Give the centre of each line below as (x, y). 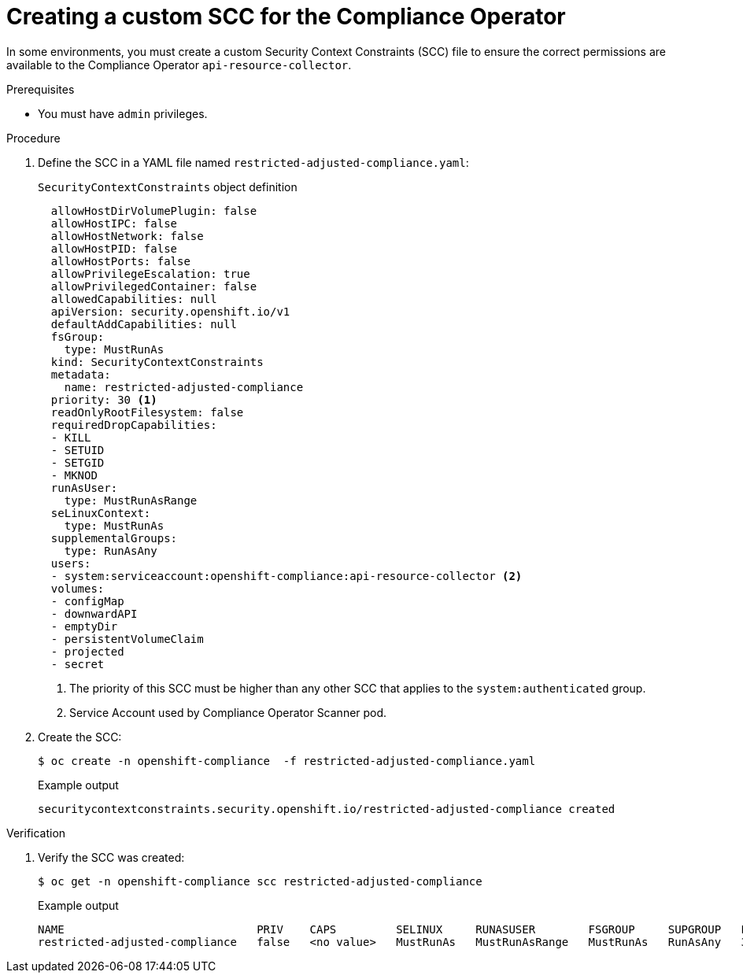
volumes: (78, 588)
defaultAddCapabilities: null (144, 324)
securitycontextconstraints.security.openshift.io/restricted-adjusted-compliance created (327, 809)
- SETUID (78, 450)
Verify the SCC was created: (111, 857)
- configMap (87, 601)
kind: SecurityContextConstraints (157, 362)
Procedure (33, 138)
